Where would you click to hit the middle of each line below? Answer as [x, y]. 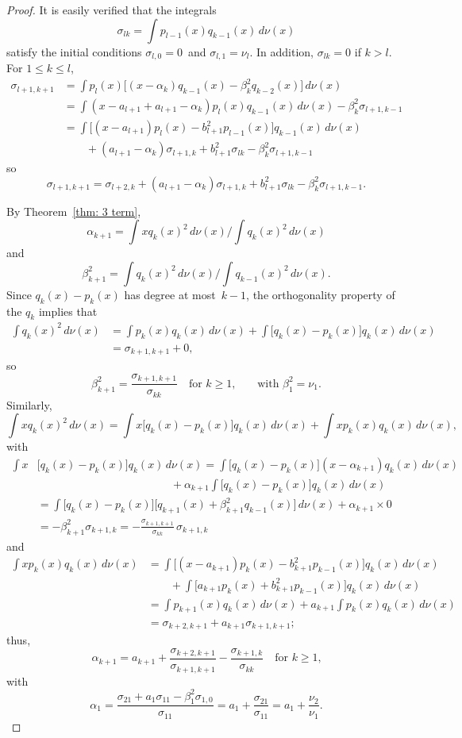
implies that [68, 311]
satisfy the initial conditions [74, 51]
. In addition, [281, 51]
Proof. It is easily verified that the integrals [112, 10]
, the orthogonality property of [321, 294]
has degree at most [170, 294]
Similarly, [29, 404]
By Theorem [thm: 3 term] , [74, 211]
